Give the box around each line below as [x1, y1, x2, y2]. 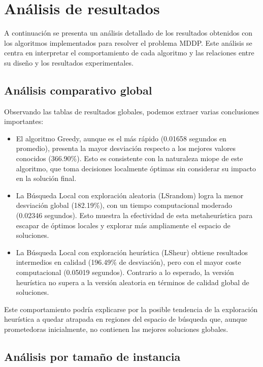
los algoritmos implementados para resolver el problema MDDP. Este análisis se [4, 37, 252, 48]
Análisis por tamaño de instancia [4, 348, 181, 364]
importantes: [4, 116, 44, 127]
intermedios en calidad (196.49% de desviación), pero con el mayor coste [16, 257, 241, 267]
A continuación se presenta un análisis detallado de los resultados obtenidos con [4, 27, 253, 38]
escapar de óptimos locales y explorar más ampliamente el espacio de [16, 220, 231, 230]
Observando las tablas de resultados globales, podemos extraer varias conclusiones [4, 106, 259, 116]
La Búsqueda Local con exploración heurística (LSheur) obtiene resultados [16, 247, 248, 257]
